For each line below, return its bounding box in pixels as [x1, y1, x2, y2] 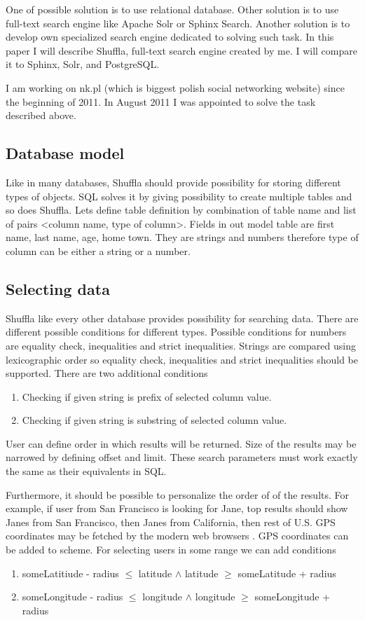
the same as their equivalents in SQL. [6, 464, 167, 478]
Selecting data [6, 277, 110, 299]
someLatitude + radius [237, 565, 336, 580]
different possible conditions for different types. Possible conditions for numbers [6, 324, 347, 339]
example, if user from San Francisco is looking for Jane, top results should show [6, 501, 348, 516]
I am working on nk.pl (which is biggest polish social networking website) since [6, 80, 345, 95]
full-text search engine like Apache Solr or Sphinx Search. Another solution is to [6, 15, 350, 30]
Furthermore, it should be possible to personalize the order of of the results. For [6, 487, 350, 502]
